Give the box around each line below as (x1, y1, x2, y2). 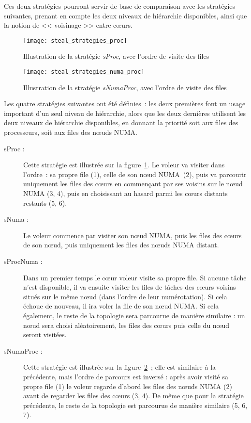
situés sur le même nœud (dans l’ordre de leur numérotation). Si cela (23, 291, 227, 301)
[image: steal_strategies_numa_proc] (23, 68, 145, 76)
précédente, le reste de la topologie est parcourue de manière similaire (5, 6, (23, 400, 248, 410)
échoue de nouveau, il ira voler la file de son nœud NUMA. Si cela (23, 301, 219, 311)
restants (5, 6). (23, 197, 67, 208)
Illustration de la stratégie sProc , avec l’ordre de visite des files (23, 51, 209, 61)
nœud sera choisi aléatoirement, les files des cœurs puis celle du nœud (23, 320, 230, 330)
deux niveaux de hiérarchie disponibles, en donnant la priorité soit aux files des (4, 117, 238, 128)
